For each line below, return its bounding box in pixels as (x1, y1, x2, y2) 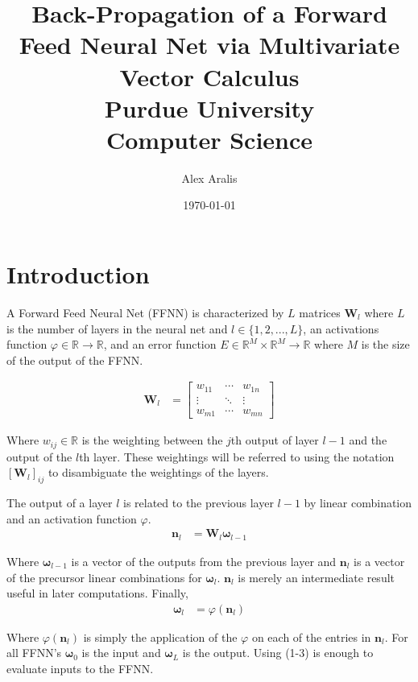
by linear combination (304, 494, 412, 511)
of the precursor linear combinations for (6, 568, 202, 585)
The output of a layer (6, 494, 113, 511)
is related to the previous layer (123, 494, 274, 511)
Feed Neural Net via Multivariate (19, 28, 400, 61)
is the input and (81, 644, 161, 661)
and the (349, 432, 387, 448)
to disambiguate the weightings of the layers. (48, 464, 269, 481)
